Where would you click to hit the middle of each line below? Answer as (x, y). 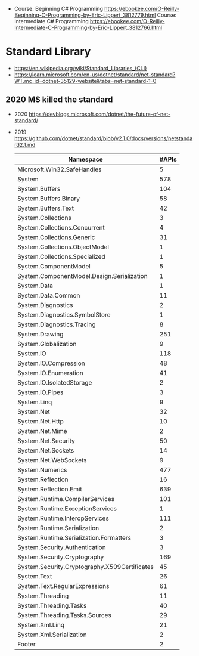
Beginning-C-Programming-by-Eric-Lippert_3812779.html (85, 15)
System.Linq (35, 402)
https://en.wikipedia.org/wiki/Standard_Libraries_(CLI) (80, 68)
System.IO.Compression (51, 363)
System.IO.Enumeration (50, 373)
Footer (27, 644)
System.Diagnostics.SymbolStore (64, 314)
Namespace (85, 159)
